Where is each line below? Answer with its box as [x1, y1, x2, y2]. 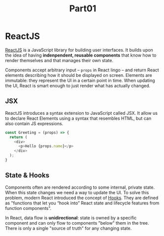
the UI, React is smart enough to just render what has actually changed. [5, 82, 151, 89]
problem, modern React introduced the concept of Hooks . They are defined [5, 195, 159, 201]
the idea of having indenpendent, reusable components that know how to [5, 52, 157, 58]
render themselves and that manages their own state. [5, 57, 113, 63]
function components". [5, 205, 52, 211]
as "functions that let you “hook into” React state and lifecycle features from [5, 200, 160, 206]
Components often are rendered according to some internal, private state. [5, 184, 155, 190]
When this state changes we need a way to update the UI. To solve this [5, 189, 149, 195]
